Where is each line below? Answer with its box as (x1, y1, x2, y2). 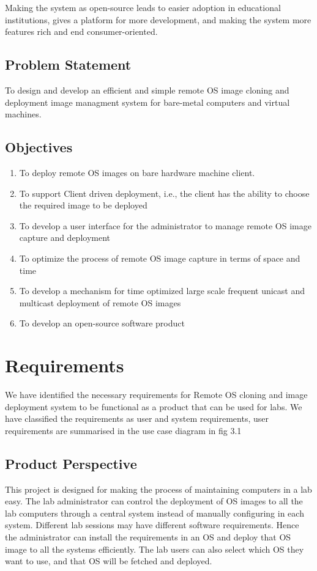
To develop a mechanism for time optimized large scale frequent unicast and (19, 284, 305, 297)
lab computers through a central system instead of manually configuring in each (5, 506, 304, 519)
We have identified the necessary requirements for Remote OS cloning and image (5, 388, 308, 401)
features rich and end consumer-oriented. (5, 25, 158, 38)
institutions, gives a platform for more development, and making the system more (5, 13, 311, 26)
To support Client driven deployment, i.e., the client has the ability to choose (19, 186, 310, 199)
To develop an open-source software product (19, 317, 185, 330)
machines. (5, 108, 42, 120)
